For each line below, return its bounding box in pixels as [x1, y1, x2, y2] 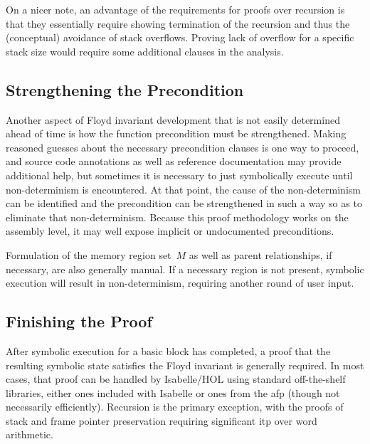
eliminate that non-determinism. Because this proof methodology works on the [6, 209, 349, 224]
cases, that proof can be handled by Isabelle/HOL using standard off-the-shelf [6, 371, 346, 386]
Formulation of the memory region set [6, 247, 171, 262]
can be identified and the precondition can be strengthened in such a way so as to [6, 196, 362, 211]
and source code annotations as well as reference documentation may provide [6, 154, 342, 169]
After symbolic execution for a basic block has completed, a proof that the [6, 343, 331, 358]
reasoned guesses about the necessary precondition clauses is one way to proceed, [6, 139, 359, 154]
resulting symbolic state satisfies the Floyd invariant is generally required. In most [6, 357, 364, 372]
